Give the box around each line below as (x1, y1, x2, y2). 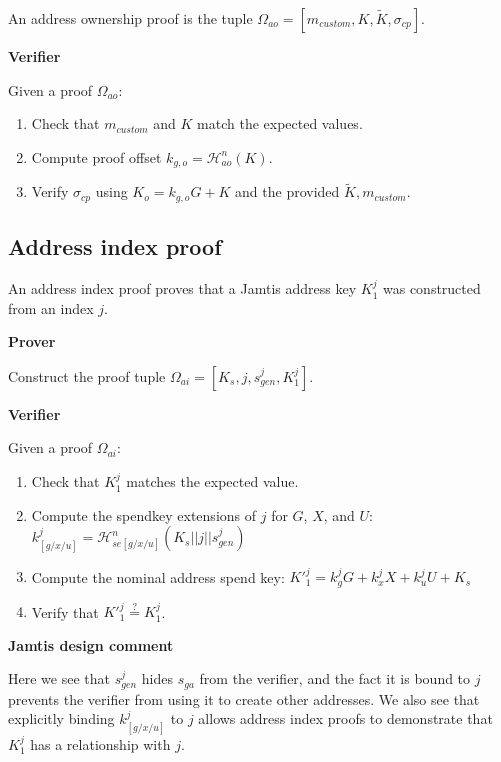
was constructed (382, 278, 481, 299)
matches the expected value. (126, 471, 299, 492)
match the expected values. (197, 113, 363, 134)
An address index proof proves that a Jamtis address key (8, 278, 357, 299)
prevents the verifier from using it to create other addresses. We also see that (8, 688, 480, 709)
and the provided (235, 181, 340, 202)
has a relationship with (30, 733, 171, 754)
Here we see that (8, 668, 110, 689)
